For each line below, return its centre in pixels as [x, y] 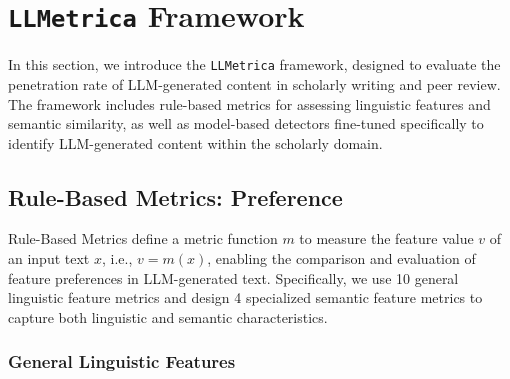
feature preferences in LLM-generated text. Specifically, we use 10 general [233, 277]
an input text [49, 258]
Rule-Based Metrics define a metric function [143, 238]
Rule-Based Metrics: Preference [175, 196]
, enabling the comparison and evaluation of [341, 258]
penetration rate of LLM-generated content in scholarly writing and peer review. [254, 83]
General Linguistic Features [122, 361]
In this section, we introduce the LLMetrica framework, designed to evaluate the [254, 64]
